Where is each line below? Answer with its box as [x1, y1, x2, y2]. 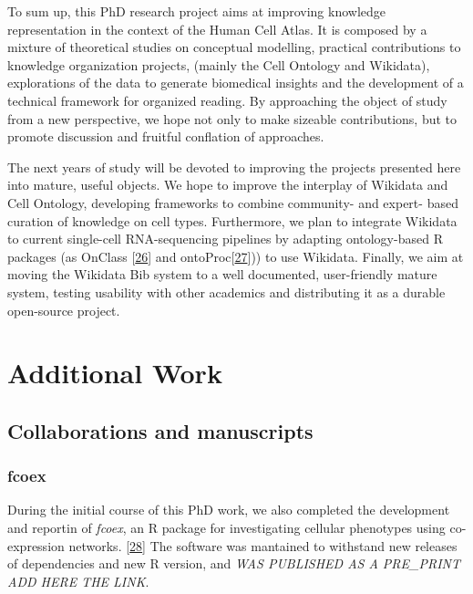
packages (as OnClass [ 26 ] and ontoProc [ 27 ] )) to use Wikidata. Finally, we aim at [7, 246, 464, 266]
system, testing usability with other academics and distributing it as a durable [7, 282, 446, 301]
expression [7, 536, 65, 555]
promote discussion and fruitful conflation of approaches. [7, 127, 324, 146]
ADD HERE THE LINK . [7, 571, 149, 590]
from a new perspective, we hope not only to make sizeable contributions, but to [7, 109, 458, 128]
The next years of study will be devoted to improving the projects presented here [7, 157, 461, 176]
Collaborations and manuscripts [7, 416, 314, 444]
